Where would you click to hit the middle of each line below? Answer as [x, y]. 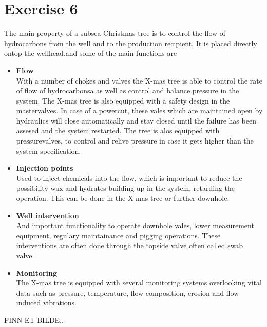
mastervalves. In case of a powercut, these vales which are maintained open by [139, 110]
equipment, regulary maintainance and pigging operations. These [118, 235]
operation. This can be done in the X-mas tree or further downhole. [123, 198]
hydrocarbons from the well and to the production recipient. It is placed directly [131, 43]
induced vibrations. [46, 303]
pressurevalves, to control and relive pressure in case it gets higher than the [135, 141]
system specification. [49, 150]
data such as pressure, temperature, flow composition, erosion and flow [128, 292]
